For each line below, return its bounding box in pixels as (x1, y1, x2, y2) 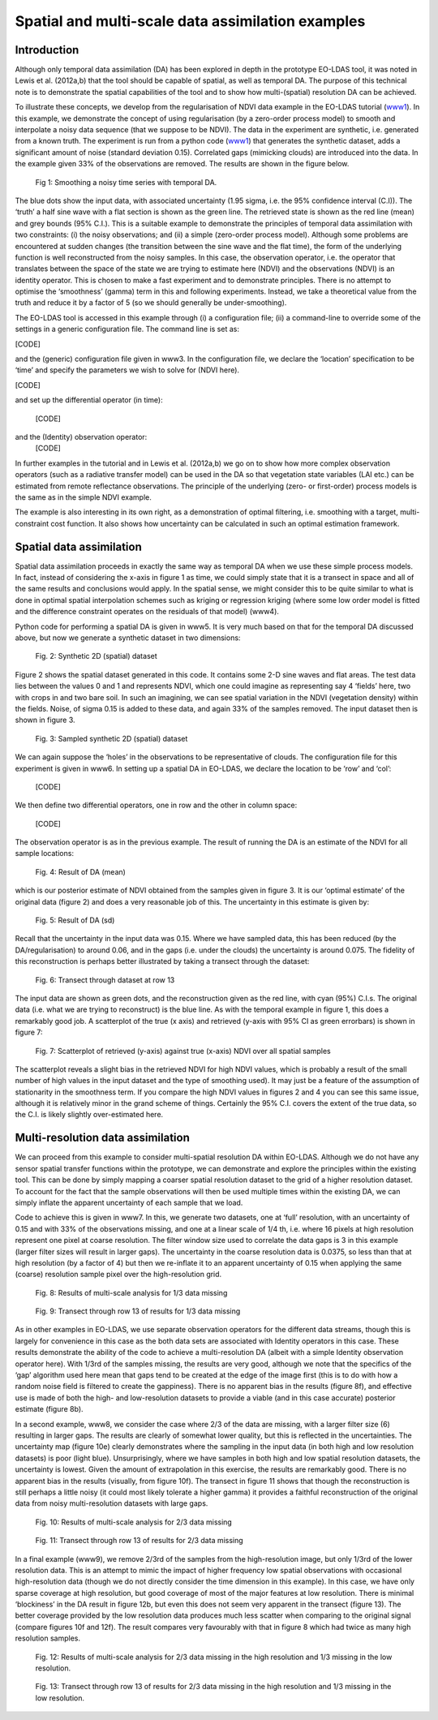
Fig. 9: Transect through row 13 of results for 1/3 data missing (35, 1306, 241, 1316)
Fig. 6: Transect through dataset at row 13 (35, 974, 175, 985)
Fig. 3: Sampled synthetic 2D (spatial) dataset (35, 733, 188, 743)
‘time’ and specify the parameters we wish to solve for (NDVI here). (15, 365, 239, 375)
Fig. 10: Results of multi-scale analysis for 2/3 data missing (35, 1517, 233, 1527)
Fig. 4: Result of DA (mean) (35, 866, 126, 876)
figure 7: (15, 1027, 44, 1038)
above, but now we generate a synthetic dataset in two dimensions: (15, 633, 241, 643)
